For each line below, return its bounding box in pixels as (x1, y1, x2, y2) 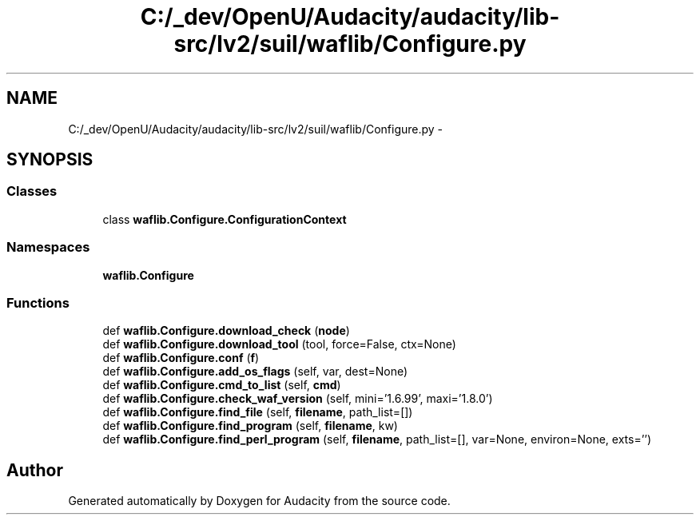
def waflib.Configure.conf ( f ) (102, 351, 260, 365)
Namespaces (6, 239, 90, 256)
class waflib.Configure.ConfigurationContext (102, 212, 347, 226)
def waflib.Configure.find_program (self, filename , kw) (102, 419, 398, 433)
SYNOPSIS (6, 149, 93, 170)
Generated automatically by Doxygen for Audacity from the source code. (68, 494, 451, 508)
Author (6, 459, 63, 480)
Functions (6, 294, 70, 311)
